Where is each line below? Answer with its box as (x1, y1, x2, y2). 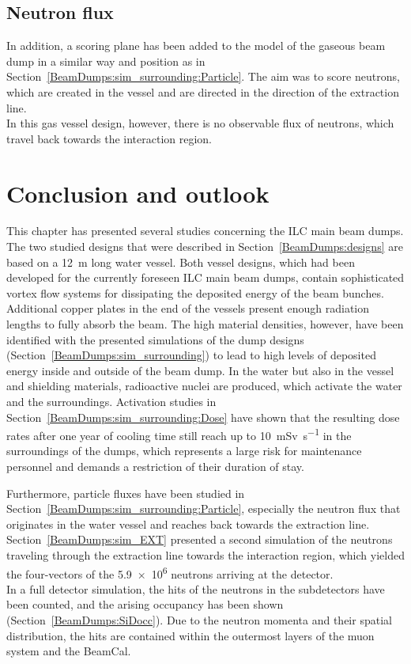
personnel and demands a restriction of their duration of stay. (6, 458, 304, 475)
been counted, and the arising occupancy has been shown (6, 596, 284, 613)
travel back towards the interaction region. (6, 130, 213, 146)
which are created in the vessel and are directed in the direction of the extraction (6, 83, 399, 100)
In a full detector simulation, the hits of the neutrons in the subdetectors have (6, 580, 385, 597)
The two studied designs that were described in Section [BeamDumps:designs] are (6, 238, 403, 255)
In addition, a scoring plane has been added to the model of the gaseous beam (6, 37, 386, 54)
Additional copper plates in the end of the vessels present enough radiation (6, 300, 370, 317)
